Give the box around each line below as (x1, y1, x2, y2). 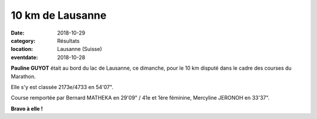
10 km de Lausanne (11, 9, 107, 22)
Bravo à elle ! (11, 105, 43, 112)
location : (11, 46, 33, 53)
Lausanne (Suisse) (57, 46, 102, 53)
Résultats (57, 37, 80, 44)
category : (11, 37, 36, 44)
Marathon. (11, 73, 36, 80)
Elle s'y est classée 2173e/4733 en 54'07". (11, 83, 114, 90)
